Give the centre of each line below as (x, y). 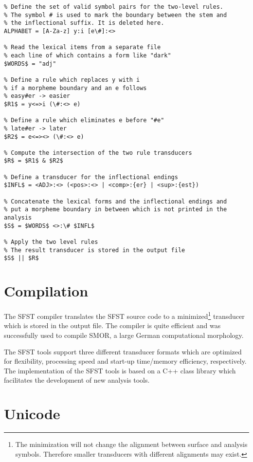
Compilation (46, 291)
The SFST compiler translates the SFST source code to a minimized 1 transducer (124, 315)
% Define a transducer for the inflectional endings (91, 177)
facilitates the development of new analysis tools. (77, 380)
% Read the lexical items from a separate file (82, 47)
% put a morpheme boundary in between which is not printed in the (116, 210)
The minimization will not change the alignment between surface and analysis (131, 444)
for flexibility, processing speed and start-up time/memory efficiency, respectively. (125, 361)
